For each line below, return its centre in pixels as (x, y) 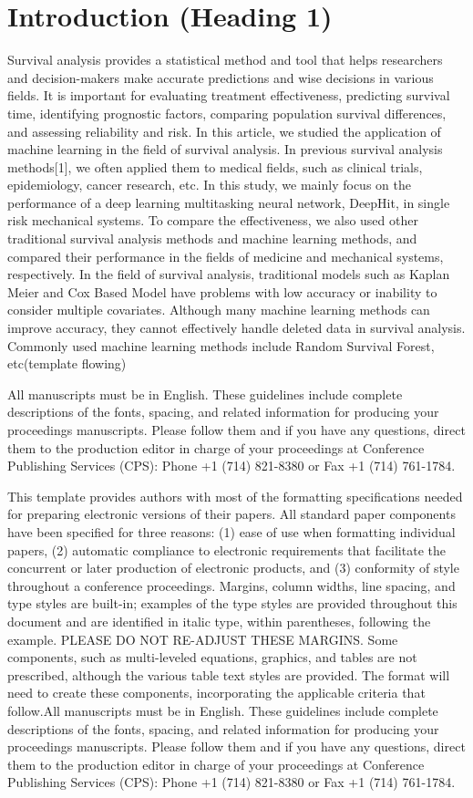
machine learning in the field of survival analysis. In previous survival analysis (225, 149)
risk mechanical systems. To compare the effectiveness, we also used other (213, 220)
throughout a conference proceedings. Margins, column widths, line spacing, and (231, 585)
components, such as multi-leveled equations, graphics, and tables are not (212, 657)
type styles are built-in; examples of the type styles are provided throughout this (232, 603)
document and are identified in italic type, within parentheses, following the (219, 621)
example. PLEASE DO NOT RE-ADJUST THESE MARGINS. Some (203, 639)
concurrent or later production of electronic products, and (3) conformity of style (233, 568)
